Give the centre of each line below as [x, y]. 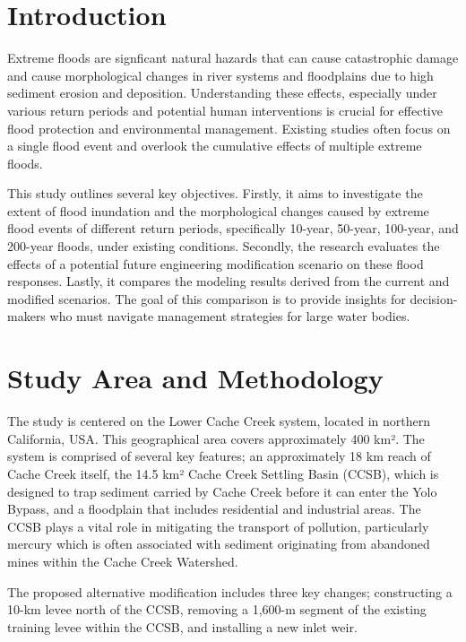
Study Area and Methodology [195, 378]
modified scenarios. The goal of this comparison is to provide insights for [207, 298]
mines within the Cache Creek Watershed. [123, 561]
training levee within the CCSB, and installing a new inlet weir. [182, 626]
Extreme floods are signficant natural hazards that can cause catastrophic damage [233, 58]
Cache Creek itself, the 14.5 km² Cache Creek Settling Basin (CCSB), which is [223, 473]
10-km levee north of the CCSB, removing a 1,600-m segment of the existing [217, 609]
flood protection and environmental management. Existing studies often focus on [229, 128]
